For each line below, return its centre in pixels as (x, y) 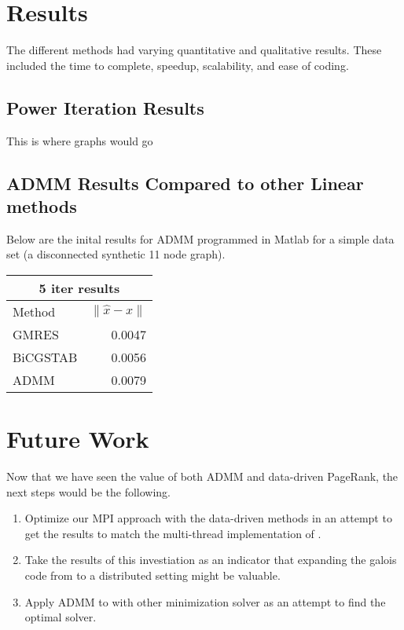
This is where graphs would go (80, 140)
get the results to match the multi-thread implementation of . (173, 533)
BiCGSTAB (45, 357)
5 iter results (79, 288)
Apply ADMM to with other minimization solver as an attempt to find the (205, 601)
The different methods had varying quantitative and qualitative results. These (194, 50)
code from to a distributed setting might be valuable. (152, 575)
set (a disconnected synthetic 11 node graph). (116, 254)
